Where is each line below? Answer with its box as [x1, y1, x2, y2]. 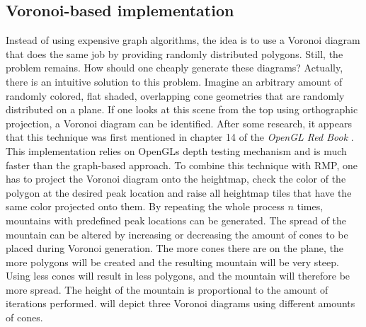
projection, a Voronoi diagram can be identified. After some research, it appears [6, 115, 352, 130]
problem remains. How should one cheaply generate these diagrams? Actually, [6, 60, 343, 75]
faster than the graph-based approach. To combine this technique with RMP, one [6, 157, 358, 172]
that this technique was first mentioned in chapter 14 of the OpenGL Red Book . [6, 130, 354, 144]
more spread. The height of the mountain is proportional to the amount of [6, 282, 328, 297]
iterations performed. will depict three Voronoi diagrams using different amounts [6, 296, 355, 311]
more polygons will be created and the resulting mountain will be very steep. [6, 254, 339, 269]
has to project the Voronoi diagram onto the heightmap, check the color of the [6, 171, 346, 186]
